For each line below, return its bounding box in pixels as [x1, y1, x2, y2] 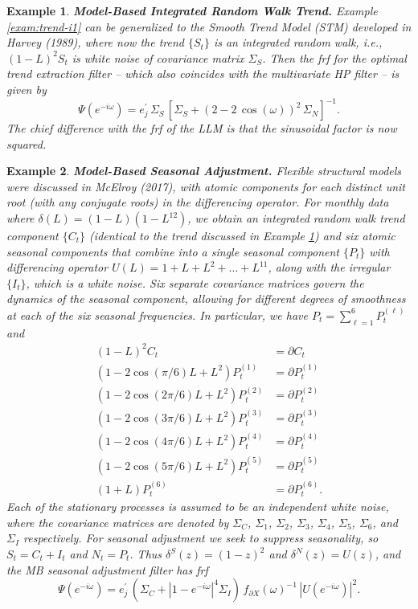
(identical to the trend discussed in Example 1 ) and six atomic [89, 227, 395, 244]
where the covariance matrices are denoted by [6, 513, 229, 530]
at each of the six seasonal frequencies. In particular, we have [6, 306, 308, 323]
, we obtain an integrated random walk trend [187, 210, 405, 227]
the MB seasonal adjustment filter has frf [6, 561, 208, 578]
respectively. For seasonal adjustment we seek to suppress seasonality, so [23, 529, 379, 546]
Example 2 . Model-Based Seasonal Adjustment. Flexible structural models [6, 162, 402, 179]
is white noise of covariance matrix [72, 49, 244, 66]
